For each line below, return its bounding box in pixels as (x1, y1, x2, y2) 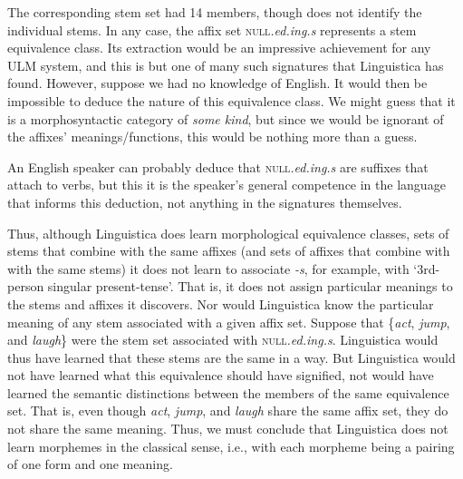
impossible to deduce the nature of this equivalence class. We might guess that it (7, 91, 456, 110)
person (7, 277, 44, 296)
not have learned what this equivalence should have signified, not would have (7, 366, 434, 385)
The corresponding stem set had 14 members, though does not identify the (7, 3, 422, 21)
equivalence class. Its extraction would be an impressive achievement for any (7, 38, 431, 57)
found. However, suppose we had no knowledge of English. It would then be (7, 73, 428, 93)
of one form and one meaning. (7, 455, 173, 474)
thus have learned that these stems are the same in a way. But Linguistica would (7, 347, 456, 367)
